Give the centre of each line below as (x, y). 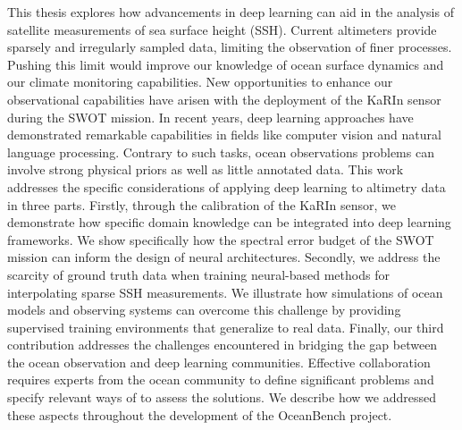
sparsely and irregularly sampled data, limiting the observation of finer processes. (230, 47)
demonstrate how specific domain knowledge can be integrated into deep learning (229, 222)
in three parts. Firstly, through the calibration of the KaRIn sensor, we (202, 204)
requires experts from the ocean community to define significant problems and (221, 379)
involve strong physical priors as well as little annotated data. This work (206, 169)
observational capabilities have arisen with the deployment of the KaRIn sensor (224, 99)
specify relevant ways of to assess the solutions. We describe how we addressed (222, 397)
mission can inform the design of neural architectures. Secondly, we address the (224, 257)
